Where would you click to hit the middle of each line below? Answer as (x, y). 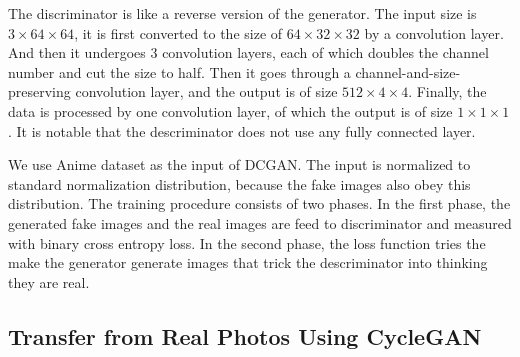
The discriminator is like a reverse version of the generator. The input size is (242, 13)
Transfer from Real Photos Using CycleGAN (245, 335)
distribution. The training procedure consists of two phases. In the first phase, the (259, 203)
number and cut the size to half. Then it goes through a (179, 71)
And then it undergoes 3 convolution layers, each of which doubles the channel (248, 52)
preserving (39, 91)
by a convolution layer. (434, 32)
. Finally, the (447, 91)
